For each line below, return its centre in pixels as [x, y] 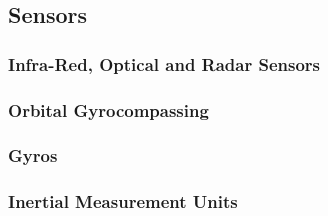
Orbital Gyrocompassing [108, 109]
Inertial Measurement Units [123, 201]
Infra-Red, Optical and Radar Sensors [164, 63]
